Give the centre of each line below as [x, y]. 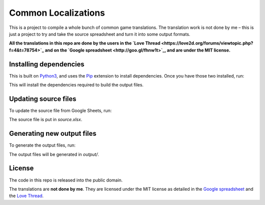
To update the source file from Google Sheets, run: [60, 110]
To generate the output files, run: [42, 145]
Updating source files [43, 99]
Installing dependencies [47, 64]
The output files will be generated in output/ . [54, 154]
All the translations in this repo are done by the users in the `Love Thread [85, 43]
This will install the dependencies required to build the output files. [76, 85]
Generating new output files [53, 134]
